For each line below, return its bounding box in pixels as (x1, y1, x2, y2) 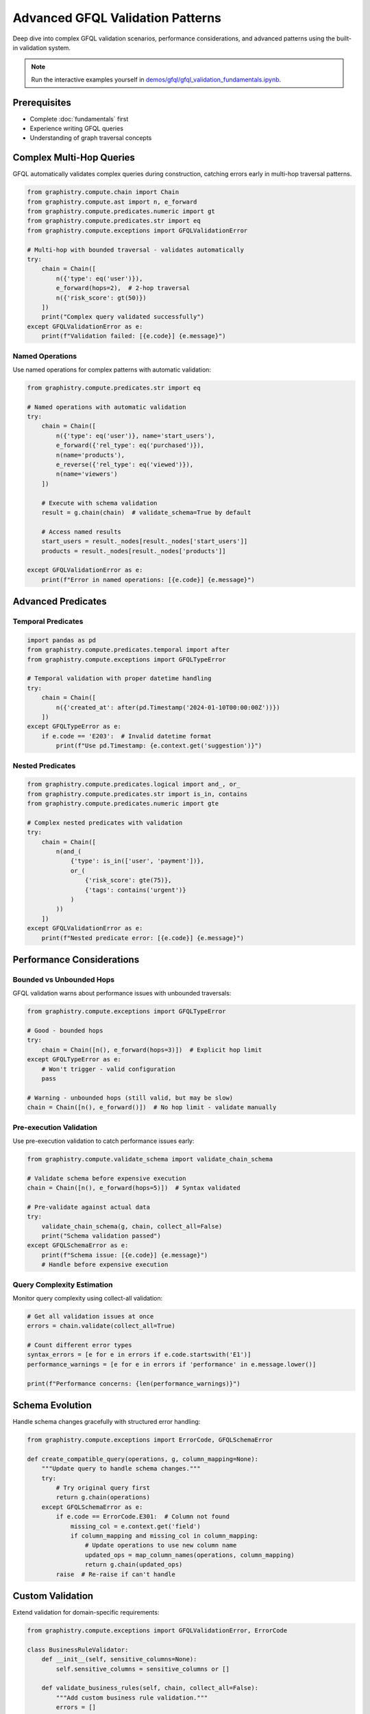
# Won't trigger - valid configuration (41, 1065, 176, 1073)
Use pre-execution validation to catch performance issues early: (12, 1137, 195, 1145)
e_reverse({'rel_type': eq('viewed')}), (56, 461, 194, 468)
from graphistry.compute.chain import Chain (27, 189, 180, 196)
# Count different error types (27, 1341, 133, 1349)
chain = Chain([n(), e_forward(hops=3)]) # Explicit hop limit (41, 1046, 262, 1054)
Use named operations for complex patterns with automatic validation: (12, 365, 212, 374)
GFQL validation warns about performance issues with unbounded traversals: (12, 989, 232, 998)
